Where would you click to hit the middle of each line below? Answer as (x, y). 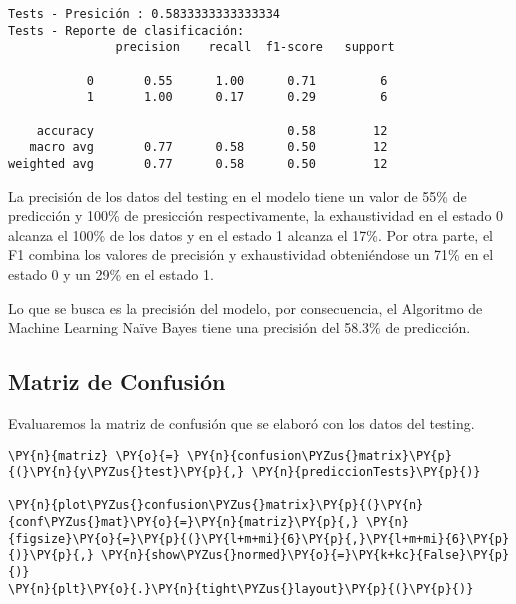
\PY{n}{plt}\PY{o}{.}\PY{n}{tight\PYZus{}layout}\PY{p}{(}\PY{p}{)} (241, 588)
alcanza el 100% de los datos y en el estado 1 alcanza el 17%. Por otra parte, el (251, 234)
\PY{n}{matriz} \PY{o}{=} (94, 455)
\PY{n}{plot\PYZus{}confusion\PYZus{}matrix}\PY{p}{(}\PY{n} (216, 505)
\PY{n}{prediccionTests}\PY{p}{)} (366, 472)
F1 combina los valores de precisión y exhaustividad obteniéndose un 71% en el (251, 254)
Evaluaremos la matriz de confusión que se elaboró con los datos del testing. (241, 422)
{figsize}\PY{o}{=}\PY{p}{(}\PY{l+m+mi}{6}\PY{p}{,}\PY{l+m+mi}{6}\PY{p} (259, 538)
